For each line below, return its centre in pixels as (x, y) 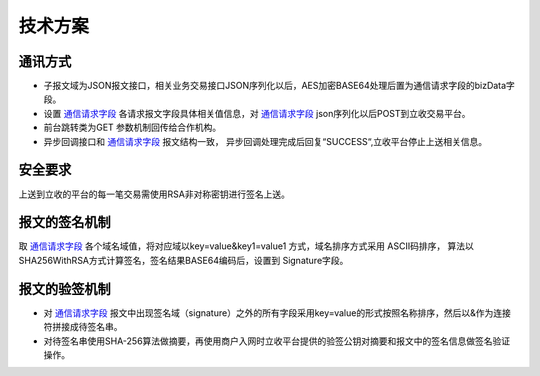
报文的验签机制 (64, 288)
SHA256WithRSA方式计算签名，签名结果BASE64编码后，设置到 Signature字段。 (183, 260)
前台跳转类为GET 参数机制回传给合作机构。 (132, 127)
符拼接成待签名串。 (83, 327)
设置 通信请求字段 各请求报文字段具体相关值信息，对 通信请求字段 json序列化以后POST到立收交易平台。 (257, 113)
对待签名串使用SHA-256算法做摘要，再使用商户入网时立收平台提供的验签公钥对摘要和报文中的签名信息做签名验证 (277, 341)
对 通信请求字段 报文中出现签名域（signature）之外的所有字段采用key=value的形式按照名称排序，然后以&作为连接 (277, 312)
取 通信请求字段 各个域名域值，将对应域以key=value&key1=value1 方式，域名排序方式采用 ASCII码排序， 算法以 (246, 246)
